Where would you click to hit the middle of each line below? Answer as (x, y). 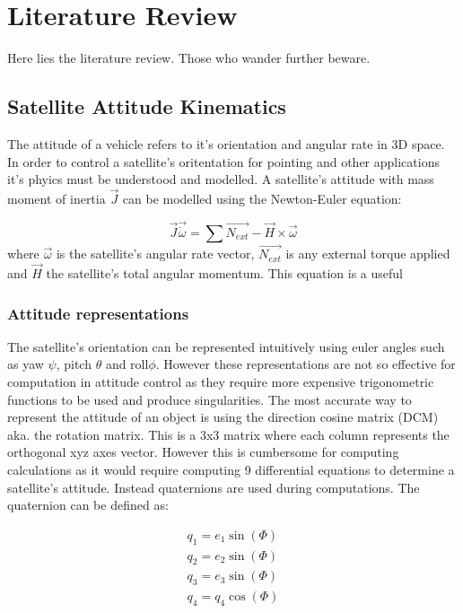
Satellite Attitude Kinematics (147, 106)
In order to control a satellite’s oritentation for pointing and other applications (223, 161)
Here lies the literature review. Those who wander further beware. (189, 58)
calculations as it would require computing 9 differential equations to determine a (231, 469)
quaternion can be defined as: (88, 505)
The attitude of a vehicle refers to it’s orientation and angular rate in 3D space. (226, 143)
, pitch (74, 364)
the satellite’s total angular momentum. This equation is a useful (225, 272)
